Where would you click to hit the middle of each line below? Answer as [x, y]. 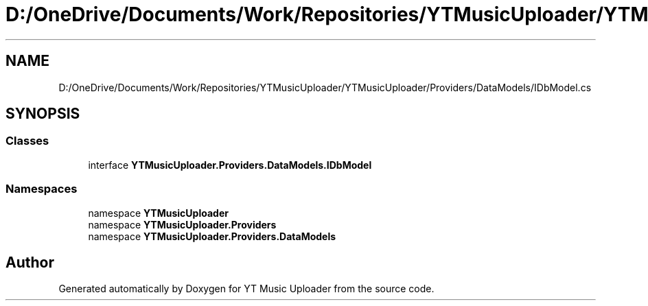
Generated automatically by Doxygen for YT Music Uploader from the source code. [246, 289]
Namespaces [42, 189]
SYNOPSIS [43, 114]
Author [30, 262]
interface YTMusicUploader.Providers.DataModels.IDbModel [230, 165]
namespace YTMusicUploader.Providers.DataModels [212, 236]
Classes [27, 141]
